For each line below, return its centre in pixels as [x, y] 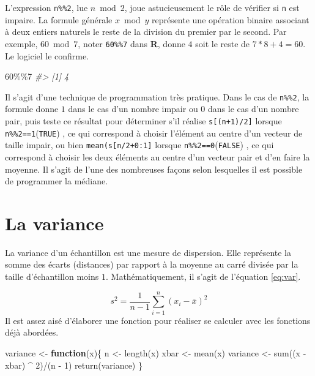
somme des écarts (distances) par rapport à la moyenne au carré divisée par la [152, 264]
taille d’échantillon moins [52, 276]
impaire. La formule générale [59, 19]
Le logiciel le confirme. [47, 55]
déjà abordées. [32, 332]
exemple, [21, 43]
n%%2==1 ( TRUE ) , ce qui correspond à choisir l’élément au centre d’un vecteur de [154, 133]
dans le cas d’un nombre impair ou [133, 109]
